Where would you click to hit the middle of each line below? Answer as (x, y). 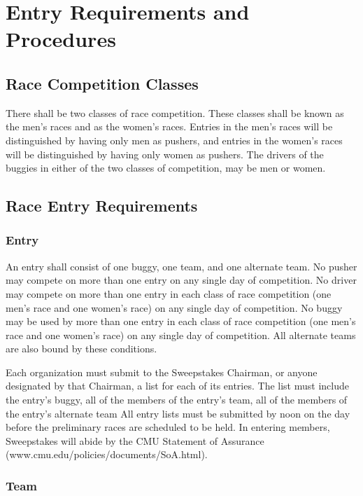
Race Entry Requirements (102, 206)
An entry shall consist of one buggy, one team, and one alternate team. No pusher (181, 266)
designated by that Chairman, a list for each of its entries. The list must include (177, 386)
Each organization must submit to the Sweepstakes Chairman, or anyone (162, 372)
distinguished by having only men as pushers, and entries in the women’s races (174, 140)
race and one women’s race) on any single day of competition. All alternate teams (181, 335)
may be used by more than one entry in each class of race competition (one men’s (181, 321)
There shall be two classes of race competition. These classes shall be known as (175, 112)
